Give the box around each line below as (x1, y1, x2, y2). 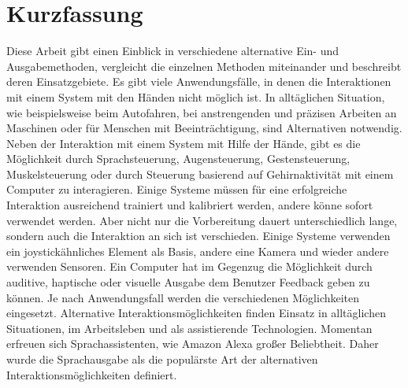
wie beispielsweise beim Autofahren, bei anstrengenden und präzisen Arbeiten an (6, 104, 397, 120)
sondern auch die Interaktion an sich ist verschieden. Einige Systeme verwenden (6, 227, 391, 244)
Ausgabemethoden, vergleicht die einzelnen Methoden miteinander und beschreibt (6, 57, 402, 74)
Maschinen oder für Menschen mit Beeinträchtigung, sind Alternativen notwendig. (6, 120, 402, 136)
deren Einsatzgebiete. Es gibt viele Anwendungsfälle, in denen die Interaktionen (6, 73, 391, 90)
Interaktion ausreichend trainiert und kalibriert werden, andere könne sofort (6, 197, 373, 213)
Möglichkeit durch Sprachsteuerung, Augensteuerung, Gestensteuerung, (6, 150, 351, 167)
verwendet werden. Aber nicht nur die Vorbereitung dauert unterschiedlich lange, (6, 212, 398, 228)
